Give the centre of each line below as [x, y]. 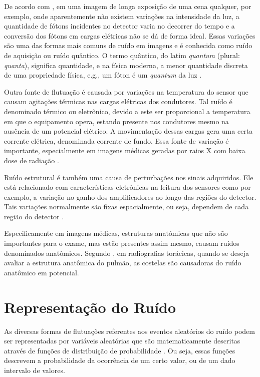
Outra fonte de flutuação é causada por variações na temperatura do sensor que [126, 91]
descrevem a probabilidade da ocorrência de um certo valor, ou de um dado [120, 360]
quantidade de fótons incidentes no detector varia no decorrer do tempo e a [119, 26]
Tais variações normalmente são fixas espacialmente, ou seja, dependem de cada [126, 207]
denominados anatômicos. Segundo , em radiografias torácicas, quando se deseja [127, 253]
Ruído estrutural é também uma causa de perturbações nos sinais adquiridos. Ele [129, 177]
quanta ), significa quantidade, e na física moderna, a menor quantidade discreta [126, 65]
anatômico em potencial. [42, 272]
